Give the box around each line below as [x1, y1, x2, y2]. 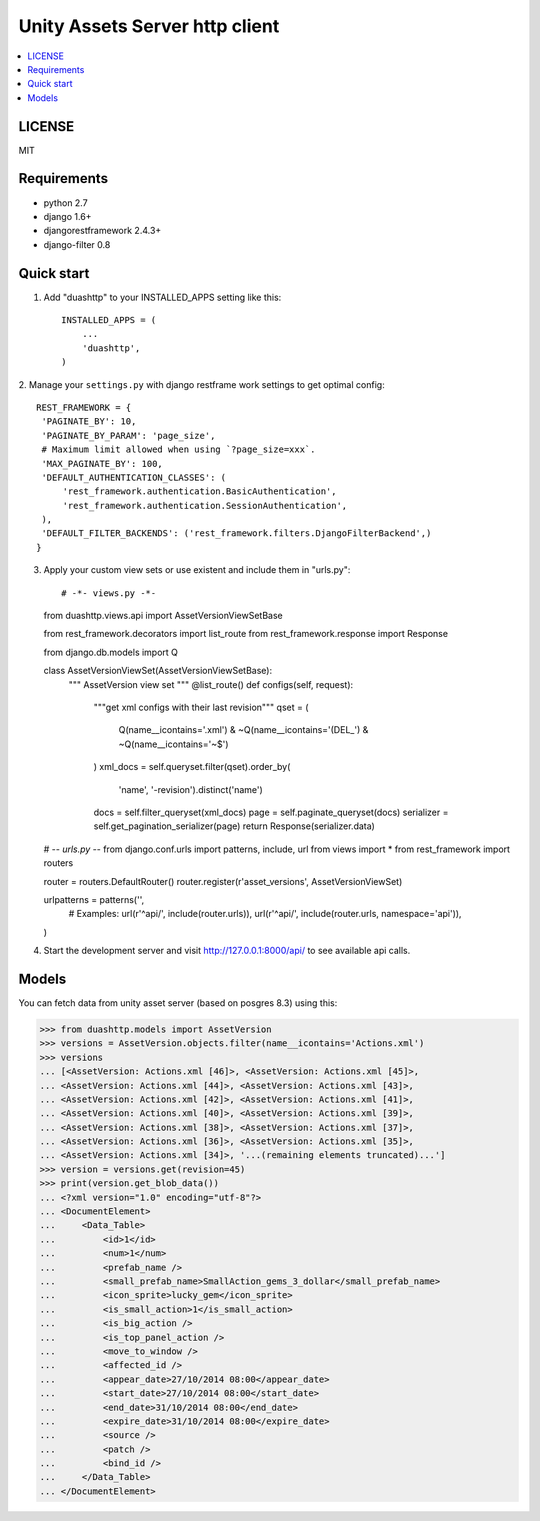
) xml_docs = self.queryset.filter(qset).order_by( [93, 761, 291, 773]
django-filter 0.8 [43, 238, 111, 250]
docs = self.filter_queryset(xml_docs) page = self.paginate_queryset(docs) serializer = [93, 806, 449, 818]
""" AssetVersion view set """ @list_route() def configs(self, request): [68, 678, 354, 690]
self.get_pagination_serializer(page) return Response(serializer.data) [93, 820, 375, 832]
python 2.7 [43, 196, 89, 209]
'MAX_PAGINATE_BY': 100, [41, 458, 164, 469]
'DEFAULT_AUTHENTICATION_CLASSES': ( [41, 471, 227, 483]
